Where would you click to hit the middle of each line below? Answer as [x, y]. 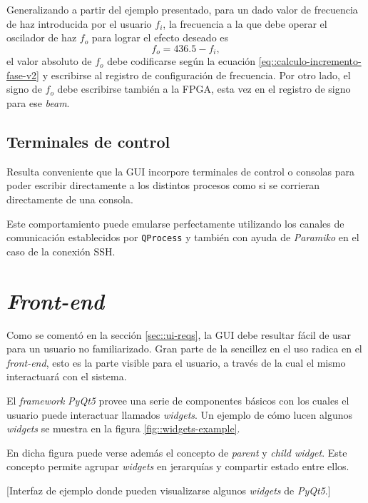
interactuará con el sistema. [67, 376]
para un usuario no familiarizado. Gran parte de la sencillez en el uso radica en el [184, 349]
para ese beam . [38, 103]
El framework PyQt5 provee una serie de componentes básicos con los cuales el [178, 400]
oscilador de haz [42, 37]
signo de [24, 89]
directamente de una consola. [70, 199]
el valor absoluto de [49, 61]
